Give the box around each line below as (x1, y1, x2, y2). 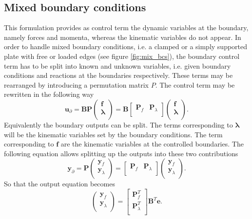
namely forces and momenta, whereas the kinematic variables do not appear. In (4, 32, 241, 42)
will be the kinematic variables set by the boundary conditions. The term (4, 129, 223, 139)
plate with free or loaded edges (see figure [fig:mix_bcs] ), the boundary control (4, 51, 240, 61)
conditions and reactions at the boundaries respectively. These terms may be (4, 70, 233, 80)
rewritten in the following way (4, 89, 94, 99)
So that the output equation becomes (4, 179, 115, 189)
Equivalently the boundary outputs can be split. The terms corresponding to (4, 119, 233, 129)
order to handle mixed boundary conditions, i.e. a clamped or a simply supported (4, 41, 248, 52)
